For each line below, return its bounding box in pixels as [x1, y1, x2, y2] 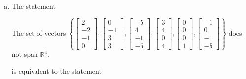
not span [11, 49, 38, 59]
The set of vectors [11, 27, 66, 38]
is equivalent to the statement [11, 65, 102, 76]
